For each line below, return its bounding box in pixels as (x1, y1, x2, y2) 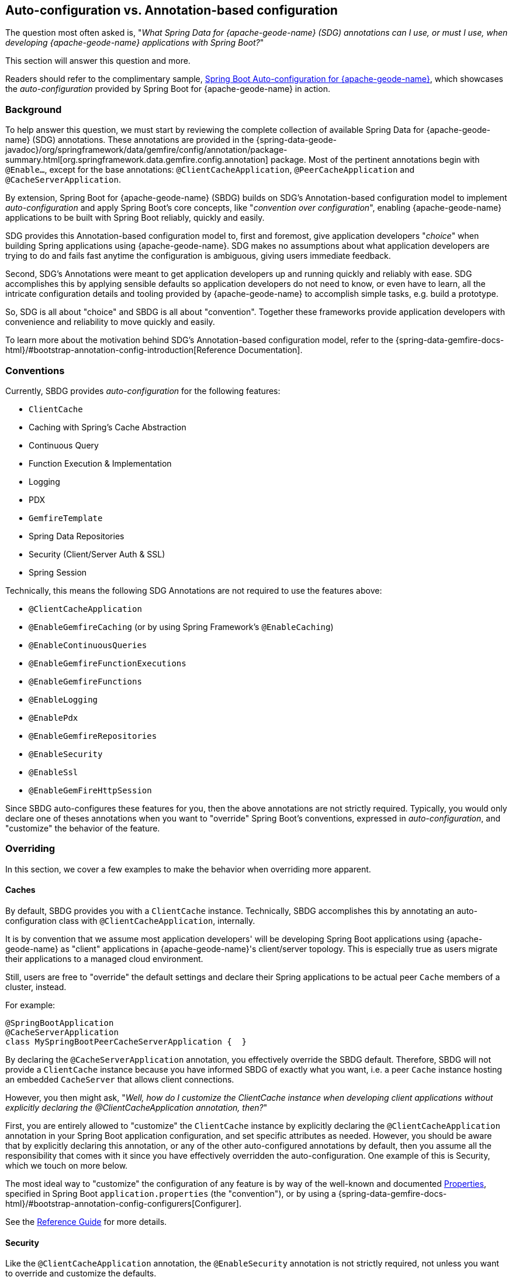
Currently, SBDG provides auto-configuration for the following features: (5, 385, 281, 396)
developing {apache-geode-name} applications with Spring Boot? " (5, 37, 264, 48)
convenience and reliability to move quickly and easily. (5, 317, 215, 327)
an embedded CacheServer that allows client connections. (5, 1074, 234, 1084)
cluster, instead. (5, 981, 67, 992)
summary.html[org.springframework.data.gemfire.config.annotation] (5, 155, 268, 165)
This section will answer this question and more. (5, 56, 191, 66)
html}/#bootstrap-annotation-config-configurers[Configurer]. (5, 1198, 241, 1208)
